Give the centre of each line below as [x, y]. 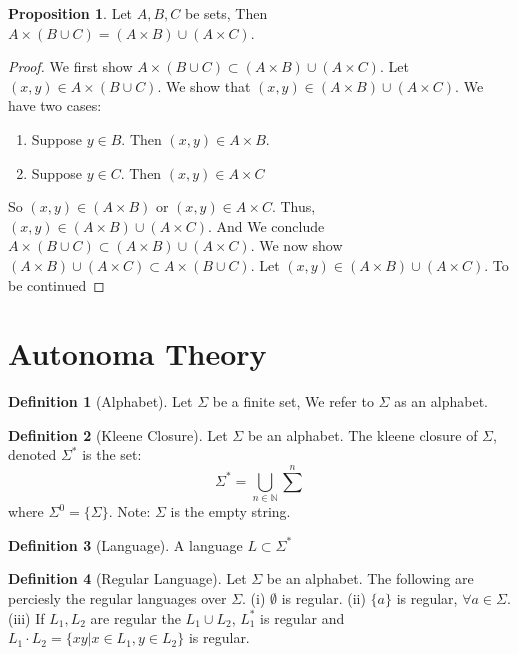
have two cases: [55, 105]
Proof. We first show [70, 66]
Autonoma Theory [137, 353]
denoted [32, 454]
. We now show [296, 245]
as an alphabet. [441, 401]
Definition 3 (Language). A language [125, 544]
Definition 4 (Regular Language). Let [127, 578]
